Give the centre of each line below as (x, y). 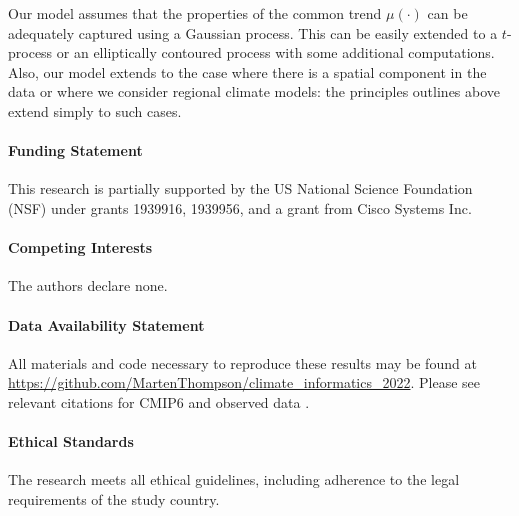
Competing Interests (80, 247)
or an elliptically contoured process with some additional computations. (275, 52)
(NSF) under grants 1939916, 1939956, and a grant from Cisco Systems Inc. (240, 207)
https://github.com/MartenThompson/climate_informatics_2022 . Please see (244, 382)
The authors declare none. (88, 285)
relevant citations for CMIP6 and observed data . (159, 401)
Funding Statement (75, 150)
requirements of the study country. (114, 498)
